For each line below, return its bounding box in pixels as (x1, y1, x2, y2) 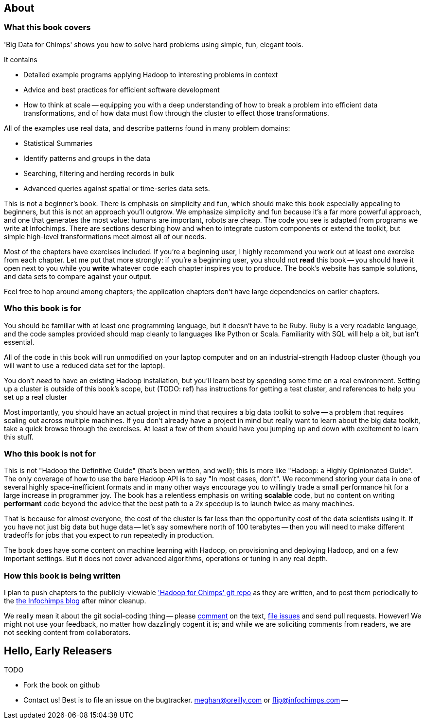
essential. (4, 337, 35, 346)
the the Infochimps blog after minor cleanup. (4, 597, 146, 605)
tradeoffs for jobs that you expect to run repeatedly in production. (4, 531, 214, 540)
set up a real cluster (4, 392, 68, 401)
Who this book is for (4, 303, 81, 314)
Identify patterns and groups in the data (23, 154, 150, 162)
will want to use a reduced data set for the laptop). (4, 361, 165, 370)
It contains (4, 55, 37, 64)
